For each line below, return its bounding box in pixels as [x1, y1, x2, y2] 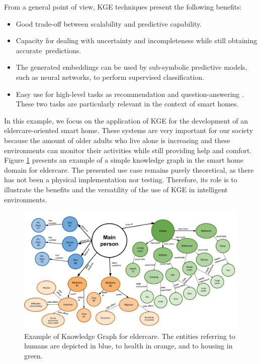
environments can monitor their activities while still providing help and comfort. [4, 145, 252, 155]
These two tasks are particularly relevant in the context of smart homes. [16, 98, 239, 109]
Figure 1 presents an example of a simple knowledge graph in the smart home [4, 155, 243, 165]
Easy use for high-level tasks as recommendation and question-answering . [16, 88, 244, 99]
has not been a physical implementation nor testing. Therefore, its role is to [4, 174, 237, 185]
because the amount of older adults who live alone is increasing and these [4, 135, 230, 145]
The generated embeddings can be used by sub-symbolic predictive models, [16, 62, 247, 72]
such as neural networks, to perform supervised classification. [16, 71, 204, 82]
